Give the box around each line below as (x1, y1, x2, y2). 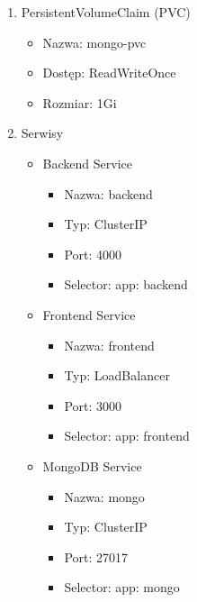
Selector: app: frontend (64, 426, 190, 445)
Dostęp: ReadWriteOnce (42, 63, 176, 82)
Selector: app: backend (64, 275, 188, 294)
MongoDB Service (42, 456, 142, 475)
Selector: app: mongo (64, 578, 180, 597)
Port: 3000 (64, 396, 122, 415)
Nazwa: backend (64, 184, 153, 203)
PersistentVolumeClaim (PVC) (21, 3, 191, 21)
